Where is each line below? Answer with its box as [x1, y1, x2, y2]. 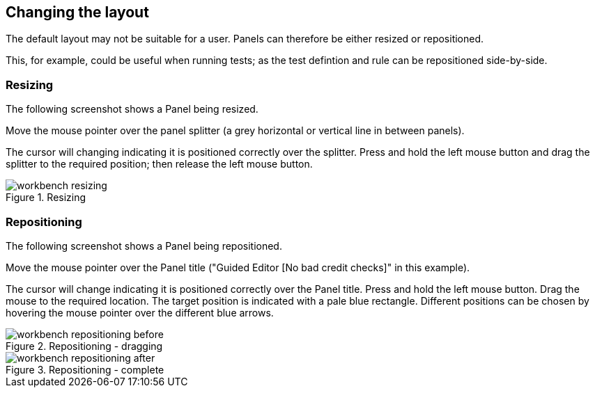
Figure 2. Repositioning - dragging [6, 339, 163, 352]
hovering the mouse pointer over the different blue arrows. [6, 306, 274, 319]
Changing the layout [6, 3, 149, 21]
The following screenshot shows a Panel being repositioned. [6, 239, 282, 252]
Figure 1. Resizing [6, 191, 86, 204]
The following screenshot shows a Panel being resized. [6, 103, 258, 115]
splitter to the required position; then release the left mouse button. [6, 158, 313, 170]
